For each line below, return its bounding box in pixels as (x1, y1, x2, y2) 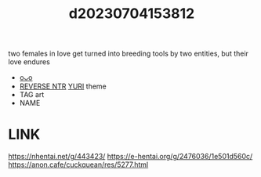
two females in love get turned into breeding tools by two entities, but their (8, 49, 249, 59)
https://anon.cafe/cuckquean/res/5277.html (8, 160, 149, 169)
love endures (8, 57, 51, 67)
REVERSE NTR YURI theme (19, 81, 107, 91)
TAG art (19, 90, 45, 99)
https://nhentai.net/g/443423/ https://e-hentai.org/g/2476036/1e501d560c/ (8, 152, 253, 161)
